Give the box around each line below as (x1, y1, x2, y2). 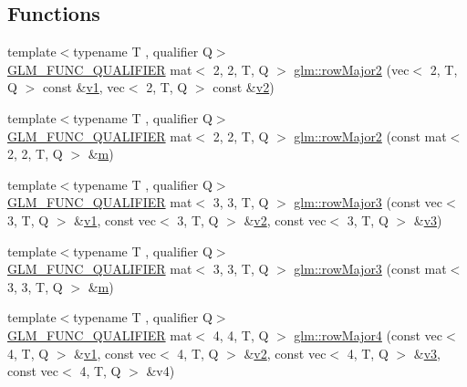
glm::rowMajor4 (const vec (294, 325, 443, 344)
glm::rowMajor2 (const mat (294, 126, 447, 145)
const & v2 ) (213, 78, 275, 97)
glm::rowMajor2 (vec (294, 59, 410, 78)
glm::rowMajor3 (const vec (294, 193, 443, 212)
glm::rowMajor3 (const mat (294, 259, 447, 278)
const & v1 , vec (42, 78, 125, 97)
